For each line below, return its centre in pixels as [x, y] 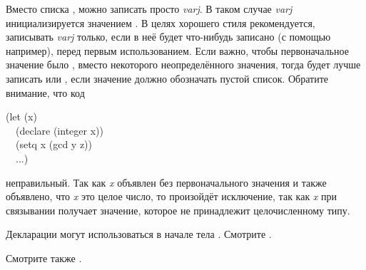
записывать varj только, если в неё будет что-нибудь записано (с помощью [168, 37]
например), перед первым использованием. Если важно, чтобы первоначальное [177, 50]
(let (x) [21, 116]
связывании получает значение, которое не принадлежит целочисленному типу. [178, 210]
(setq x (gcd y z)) [54, 144]
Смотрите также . [44, 258]
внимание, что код [45, 92]
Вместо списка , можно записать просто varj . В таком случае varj [149, 9]
